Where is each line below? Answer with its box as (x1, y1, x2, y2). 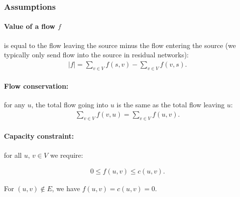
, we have (52, 183, 80, 194)
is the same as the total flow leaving (116, 99, 225, 110)
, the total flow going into (31, 99, 108, 110)
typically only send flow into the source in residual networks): (4, 49, 189, 60)
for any (4, 99, 26, 110)
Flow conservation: (4, 81, 69, 91)
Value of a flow (4, 21, 55, 31)
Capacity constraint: (4, 131, 74, 141)
